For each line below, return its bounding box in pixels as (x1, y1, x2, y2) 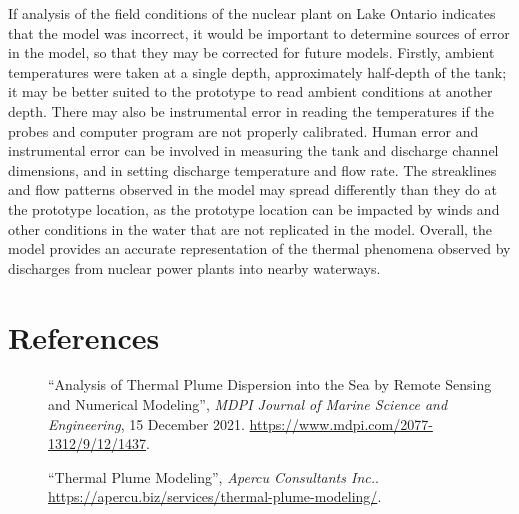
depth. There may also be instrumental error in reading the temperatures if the (8, 100, 494, 121)
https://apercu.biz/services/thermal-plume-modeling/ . (48, 486, 382, 507)
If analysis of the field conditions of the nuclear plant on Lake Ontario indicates (8, 3, 496, 23)
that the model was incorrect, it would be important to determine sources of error (8, 22, 510, 43)
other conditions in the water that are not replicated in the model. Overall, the (8, 218, 493, 239)
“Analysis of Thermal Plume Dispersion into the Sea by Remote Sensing (48, 374, 492, 395)
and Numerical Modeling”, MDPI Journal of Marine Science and (48, 394, 448, 415)
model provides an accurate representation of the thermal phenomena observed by (8, 238, 511, 259)
